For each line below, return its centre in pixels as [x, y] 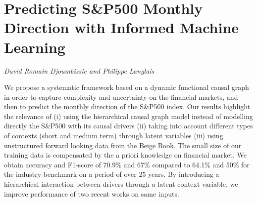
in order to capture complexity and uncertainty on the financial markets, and [121, 97]
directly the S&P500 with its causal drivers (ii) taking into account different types [128, 126]
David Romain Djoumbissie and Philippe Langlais [79, 70]
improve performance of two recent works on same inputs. [92, 193]
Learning [35, 47]
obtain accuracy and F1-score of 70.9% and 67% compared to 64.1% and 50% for [127, 164]
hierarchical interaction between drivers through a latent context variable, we [121, 184]
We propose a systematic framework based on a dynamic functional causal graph [127, 87]
